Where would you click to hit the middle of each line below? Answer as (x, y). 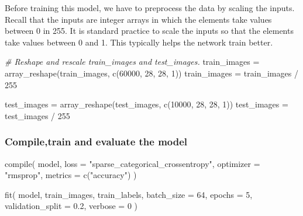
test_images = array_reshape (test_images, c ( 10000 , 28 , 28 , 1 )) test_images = (147, 104)
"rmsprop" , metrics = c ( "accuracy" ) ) (71, 175)
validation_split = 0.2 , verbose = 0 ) (71, 206)
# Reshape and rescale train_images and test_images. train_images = (132, 62)
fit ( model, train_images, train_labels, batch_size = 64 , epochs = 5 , (129, 194)
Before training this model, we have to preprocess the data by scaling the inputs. (150, 8)
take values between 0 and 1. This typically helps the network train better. (139, 42)
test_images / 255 (37, 115)
